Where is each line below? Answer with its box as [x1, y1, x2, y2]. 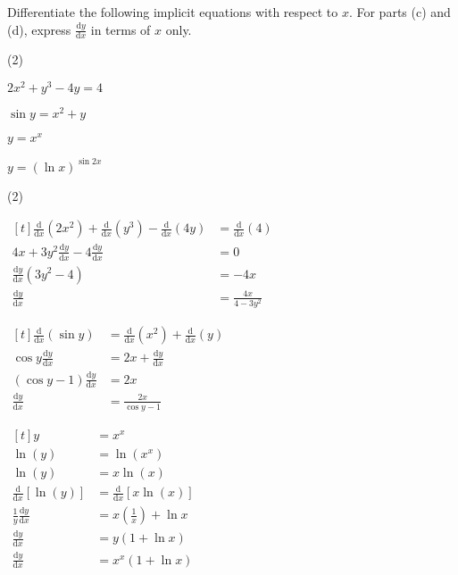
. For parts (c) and [348, 3, 451, 21]
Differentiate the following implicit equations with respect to [7, 3, 338, 21]
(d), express [7, 20, 71, 38]
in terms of [90, 20, 151, 38]
